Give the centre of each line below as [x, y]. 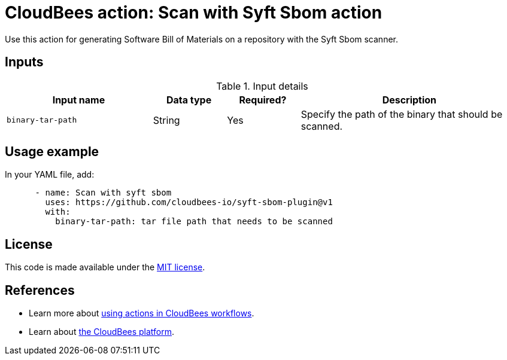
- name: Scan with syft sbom [103, 193]
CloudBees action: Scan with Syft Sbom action [194, 13]
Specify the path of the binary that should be [402, 114]
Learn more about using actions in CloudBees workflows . [142, 313]
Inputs [24, 62]
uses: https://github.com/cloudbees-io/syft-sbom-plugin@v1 [189, 202]
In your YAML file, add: [50, 175]
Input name [79, 100]
